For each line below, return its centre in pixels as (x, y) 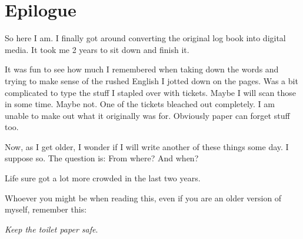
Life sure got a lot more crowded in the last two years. (103, 178)
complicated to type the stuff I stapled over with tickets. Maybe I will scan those (151, 92)
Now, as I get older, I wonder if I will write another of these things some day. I (147, 146)
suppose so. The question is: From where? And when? (102, 158)
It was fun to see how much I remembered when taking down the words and (142, 69)
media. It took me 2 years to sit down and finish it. (97, 49)
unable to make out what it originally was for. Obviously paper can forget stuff (147, 115)
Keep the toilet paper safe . (51, 229)
